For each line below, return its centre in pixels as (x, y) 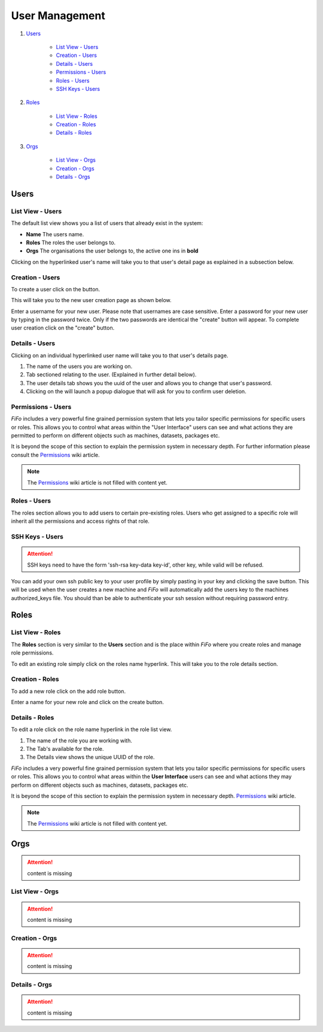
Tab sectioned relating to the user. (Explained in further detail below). (111, 375)
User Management (58, 16)
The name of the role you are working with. (79, 740)
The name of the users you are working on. (79, 366)
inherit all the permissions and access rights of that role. (80, 521)
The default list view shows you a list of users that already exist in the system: (107, 223)
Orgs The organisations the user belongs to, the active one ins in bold (112, 251)
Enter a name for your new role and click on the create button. (88, 702)
